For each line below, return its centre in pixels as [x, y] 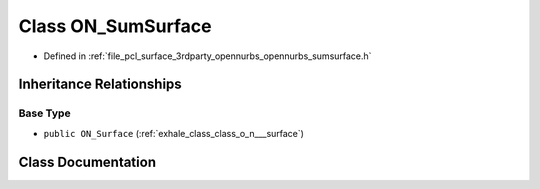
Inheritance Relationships [100, 84]
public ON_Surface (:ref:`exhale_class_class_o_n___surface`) [174, 133]
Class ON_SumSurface [115, 26]
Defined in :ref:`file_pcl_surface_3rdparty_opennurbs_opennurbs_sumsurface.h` [207, 56]
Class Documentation [87, 161]
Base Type [44, 113]
